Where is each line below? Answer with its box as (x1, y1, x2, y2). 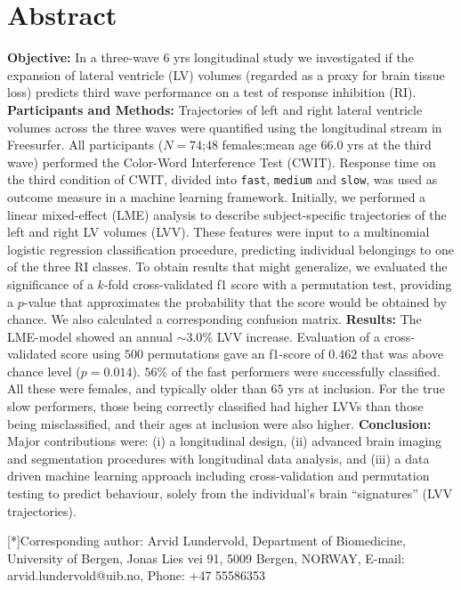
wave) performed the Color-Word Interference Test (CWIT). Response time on (7, 152, 436, 171)
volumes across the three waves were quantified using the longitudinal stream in (7, 117, 442, 136)
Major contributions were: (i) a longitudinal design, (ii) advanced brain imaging (7, 432, 442, 450)
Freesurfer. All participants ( (7, 135, 164, 154)
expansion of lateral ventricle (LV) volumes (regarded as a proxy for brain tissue (7, 65, 445, 84)
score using (61, 344, 121, 363)
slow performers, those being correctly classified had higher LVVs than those (7, 397, 424, 416)
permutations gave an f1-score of (147, 344, 325, 363)
